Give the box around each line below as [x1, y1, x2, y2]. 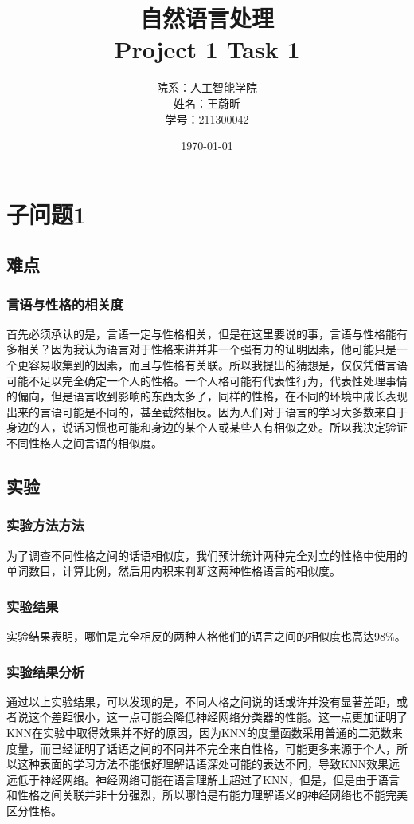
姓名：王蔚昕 [174, 94, 240, 111]
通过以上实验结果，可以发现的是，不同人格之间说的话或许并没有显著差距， [6, 692, 396, 709]
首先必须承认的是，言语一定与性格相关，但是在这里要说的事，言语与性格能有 [6, 325, 408, 341]
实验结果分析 [6, 661, 85, 681]
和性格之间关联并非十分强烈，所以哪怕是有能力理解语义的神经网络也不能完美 [6, 787, 408, 803]
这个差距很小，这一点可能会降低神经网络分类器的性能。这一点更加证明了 [28, 708, 408, 725]
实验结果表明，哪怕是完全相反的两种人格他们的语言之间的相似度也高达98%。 [6, 628, 406, 645]
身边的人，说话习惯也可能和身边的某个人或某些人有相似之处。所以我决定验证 [6, 419, 408, 436]
